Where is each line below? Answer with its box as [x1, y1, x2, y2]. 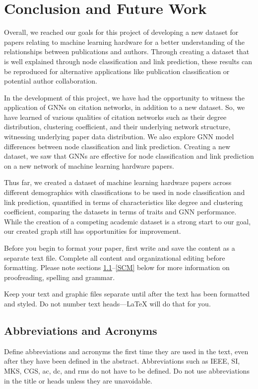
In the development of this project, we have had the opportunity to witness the [4, 92, 245, 102]
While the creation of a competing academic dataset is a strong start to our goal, [4, 216, 251, 226]
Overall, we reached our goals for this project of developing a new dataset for [4, 27, 239, 37]
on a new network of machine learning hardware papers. [4, 160, 174, 171]
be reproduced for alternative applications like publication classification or [4, 66, 230, 76]
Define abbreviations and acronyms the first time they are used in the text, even [4, 346, 249, 356]
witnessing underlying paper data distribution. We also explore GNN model [4, 131, 234, 142]
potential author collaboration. [4, 76, 97, 86]
